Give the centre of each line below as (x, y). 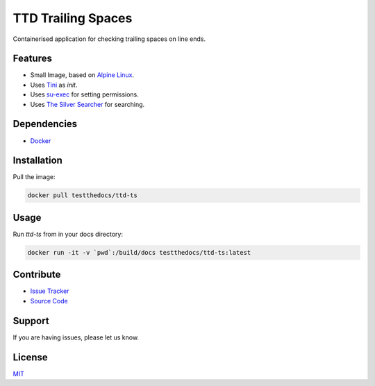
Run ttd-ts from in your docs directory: (68, 234)
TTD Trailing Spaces (73, 18)
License (30, 357)
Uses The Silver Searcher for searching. (87, 104)
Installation (37, 161)
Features (32, 59)
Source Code (49, 301)
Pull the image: (34, 177)
